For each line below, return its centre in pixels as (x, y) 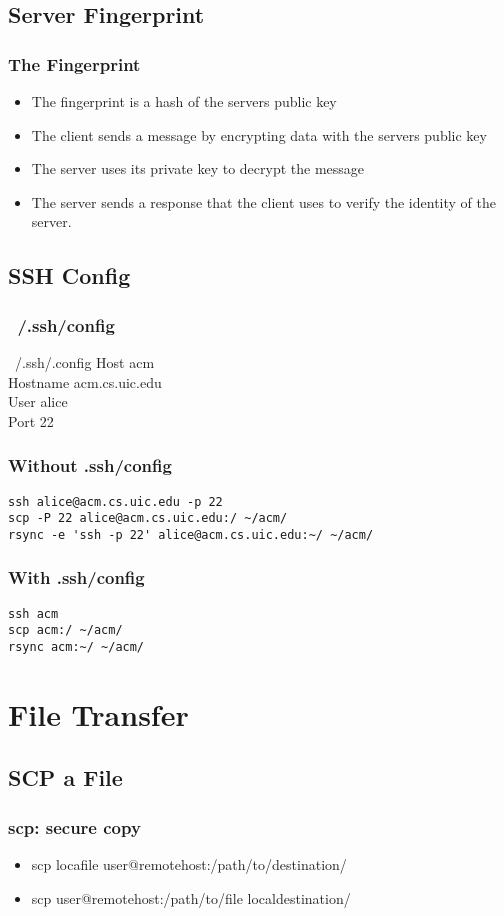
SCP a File (65, 777)
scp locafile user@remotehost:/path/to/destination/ (189, 864)
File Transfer (98, 713)
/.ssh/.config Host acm (84, 361)
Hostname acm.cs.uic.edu (85, 381)
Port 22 (31, 420)
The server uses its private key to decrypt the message (198, 168)
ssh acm (33, 613)
